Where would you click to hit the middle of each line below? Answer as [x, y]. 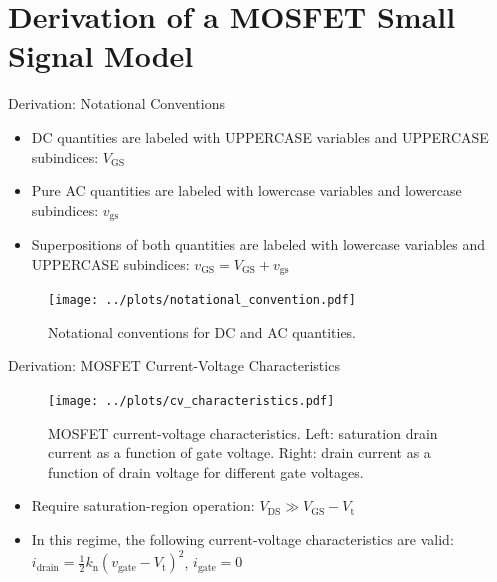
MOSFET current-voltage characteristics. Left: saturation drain [243, 432]
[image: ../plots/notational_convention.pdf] [202, 300]
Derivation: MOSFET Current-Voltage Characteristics [174, 365]
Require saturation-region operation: [143, 505]
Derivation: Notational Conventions [116, 103]
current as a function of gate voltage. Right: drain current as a [239, 452]
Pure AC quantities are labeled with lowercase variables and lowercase [246, 190]
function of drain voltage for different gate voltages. [206, 471]
